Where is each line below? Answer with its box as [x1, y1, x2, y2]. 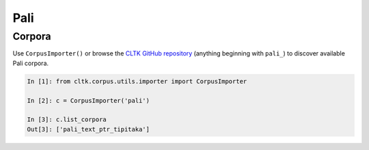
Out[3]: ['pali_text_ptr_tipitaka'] [27, 125, 150, 133]
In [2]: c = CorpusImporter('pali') [27, 97, 150, 104]
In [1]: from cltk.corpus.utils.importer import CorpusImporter [27, 77, 247, 85]
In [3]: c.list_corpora [27, 116, 107, 123]
